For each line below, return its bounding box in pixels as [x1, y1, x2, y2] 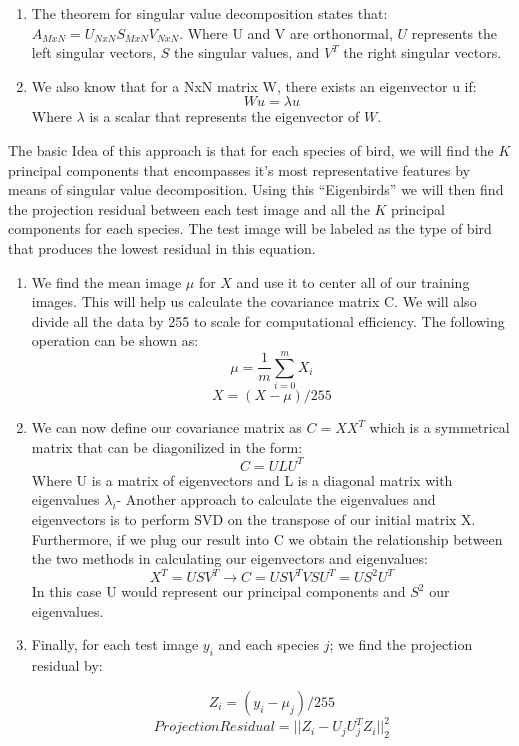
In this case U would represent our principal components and [31, 581, 406, 602]
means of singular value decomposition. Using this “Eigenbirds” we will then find [8, 179, 504, 200]
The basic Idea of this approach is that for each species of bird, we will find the [8, 139, 494, 160]
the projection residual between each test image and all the [8, 198, 370, 219]
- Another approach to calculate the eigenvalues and [116, 489, 436, 510]
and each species [218, 634, 320, 655]
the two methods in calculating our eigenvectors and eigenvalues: [31, 548, 428, 569]
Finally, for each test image [31, 634, 199, 655]
